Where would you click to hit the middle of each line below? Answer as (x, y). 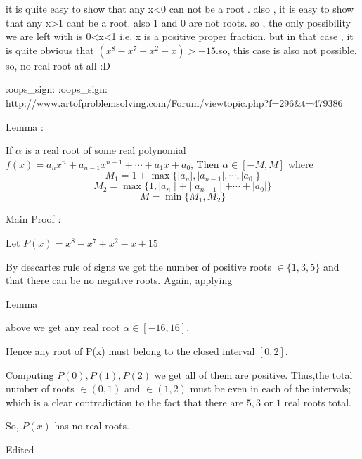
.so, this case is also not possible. (286, 50)
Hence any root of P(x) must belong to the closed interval (130, 350)
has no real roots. (92, 426)
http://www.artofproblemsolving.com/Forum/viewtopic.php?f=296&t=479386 (174, 102)
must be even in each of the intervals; (271, 388)
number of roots (40, 388)
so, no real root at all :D (58, 65)
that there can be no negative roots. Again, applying (119, 280)
